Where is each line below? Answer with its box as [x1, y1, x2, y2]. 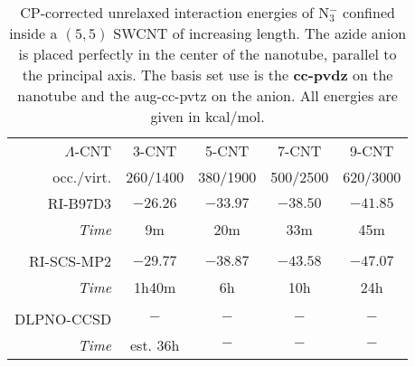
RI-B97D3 [47, 193, 112, 213]
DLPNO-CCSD [14, 308, 112, 329]
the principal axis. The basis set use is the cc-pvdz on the [22, 64, 393, 85]
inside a [9, 23, 58, 43]
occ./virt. [52, 166, 112, 187]
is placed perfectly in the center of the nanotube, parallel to [18, 43, 397, 64]
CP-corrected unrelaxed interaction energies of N [20, 2, 330, 23]
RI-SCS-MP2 [29, 250, 112, 271]
